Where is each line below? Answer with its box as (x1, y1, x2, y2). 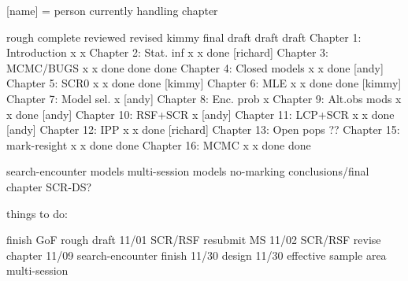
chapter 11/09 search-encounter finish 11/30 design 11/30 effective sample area (6, 246, 387, 263)
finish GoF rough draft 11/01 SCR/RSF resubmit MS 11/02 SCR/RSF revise (6, 231, 381, 248)
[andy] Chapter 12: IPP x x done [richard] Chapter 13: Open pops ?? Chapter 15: (6, 121, 400, 138)
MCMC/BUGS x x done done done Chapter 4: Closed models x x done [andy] (6, 59, 384, 76)
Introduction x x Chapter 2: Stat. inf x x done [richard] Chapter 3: (6, 44, 328, 61)
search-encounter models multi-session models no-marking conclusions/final (6, 163, 369, 179)
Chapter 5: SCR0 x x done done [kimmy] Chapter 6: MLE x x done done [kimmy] (6, 75, 402, 91)
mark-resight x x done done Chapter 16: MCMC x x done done (6, 136, 311, 153)
